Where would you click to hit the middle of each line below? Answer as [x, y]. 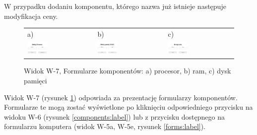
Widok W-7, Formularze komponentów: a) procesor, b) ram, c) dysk [128, 71]
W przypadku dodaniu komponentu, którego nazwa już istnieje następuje [115, 6]
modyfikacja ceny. [31, 16]
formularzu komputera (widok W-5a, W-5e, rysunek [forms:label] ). [105, 126]
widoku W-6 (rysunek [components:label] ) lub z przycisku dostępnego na [114, 116]
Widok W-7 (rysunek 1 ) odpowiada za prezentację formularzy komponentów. [121, 97]
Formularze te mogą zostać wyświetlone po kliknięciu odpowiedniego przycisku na [128, 107]
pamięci [35, 81]
